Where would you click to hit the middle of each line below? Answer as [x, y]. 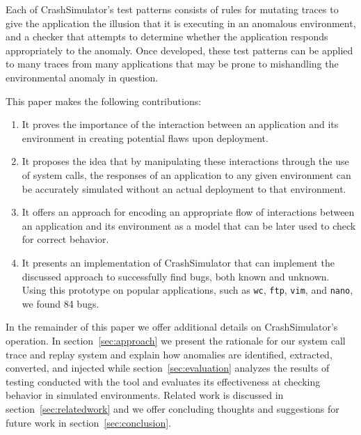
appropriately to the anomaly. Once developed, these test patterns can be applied [179, 50]
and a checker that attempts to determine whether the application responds [167, 37]
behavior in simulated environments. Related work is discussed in [145, 395]
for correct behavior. [65, 239]
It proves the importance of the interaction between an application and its [180, 124]
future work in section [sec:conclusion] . [88, 422]
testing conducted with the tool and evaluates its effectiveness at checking [163, 381]
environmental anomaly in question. [82, 77]
